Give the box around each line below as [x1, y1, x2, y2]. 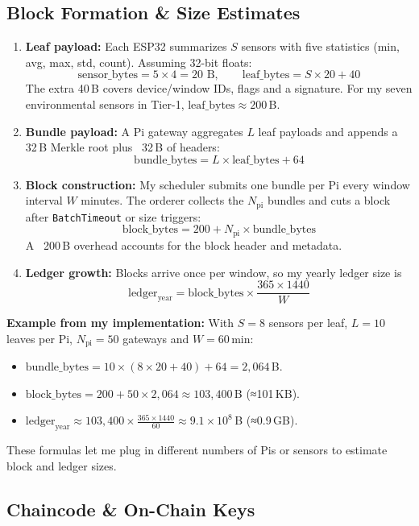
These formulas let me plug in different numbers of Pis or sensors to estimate [6, 441, 388, 458]
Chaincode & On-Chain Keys [6, 496, 255, 521]
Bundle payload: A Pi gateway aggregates [25, 122, 243, 139]
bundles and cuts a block [267, 192, 391, 209]
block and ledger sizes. [6, 457, 117, 474]
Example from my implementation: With [6, 314, 234, 331]
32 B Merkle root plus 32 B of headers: [25, 139, 220, 155]
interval [25, 192, 63, 209]
